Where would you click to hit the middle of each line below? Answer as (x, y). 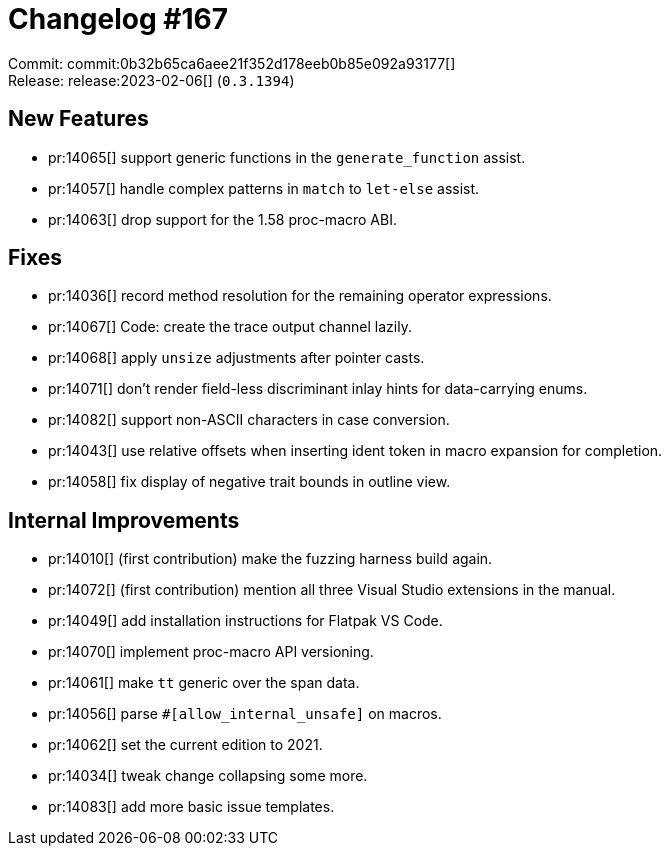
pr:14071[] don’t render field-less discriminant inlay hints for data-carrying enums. (318, 389)
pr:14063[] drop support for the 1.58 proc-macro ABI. (222, 219)
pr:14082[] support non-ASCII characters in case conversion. (249, 420)
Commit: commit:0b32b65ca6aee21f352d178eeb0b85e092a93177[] (232, 63)
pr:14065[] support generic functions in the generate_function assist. (287, 157)
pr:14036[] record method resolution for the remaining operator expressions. (300, 296)
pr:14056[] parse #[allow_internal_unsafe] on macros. (245, 714)
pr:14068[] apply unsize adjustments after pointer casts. (236, 358)
